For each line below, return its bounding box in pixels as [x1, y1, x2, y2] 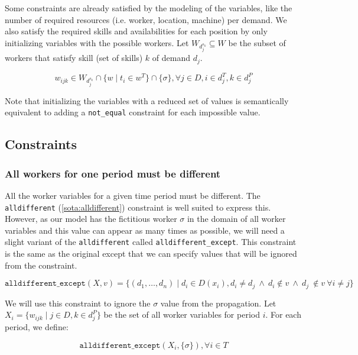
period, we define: [5, 320, 69, 333]
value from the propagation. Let [160, 296, 276, 309]
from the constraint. [5, 259, 77, 271]
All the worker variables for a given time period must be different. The [5, 189, 261, 201]
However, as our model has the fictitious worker [5, 212, 177, 225]
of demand [152, 51, 190, 64]
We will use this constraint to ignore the [5, 296, 151, 309]
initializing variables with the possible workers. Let [5, 36, 189, 49]
